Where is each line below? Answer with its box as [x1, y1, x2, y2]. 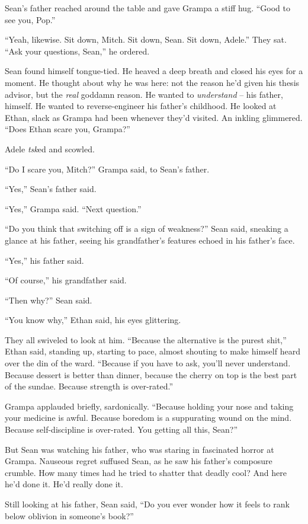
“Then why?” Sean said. [5, 293, 92, 306]
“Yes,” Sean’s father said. [5, 183, 97, 195]
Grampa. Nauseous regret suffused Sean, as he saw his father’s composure [5, 455, 272, 467]
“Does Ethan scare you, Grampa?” [5, 123, 130, 135]
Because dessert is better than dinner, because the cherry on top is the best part [5, 368, 297, 381]
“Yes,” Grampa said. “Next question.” [5, 202, 142, 215]
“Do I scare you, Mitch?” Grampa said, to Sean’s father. [5, 162, 210, 175]
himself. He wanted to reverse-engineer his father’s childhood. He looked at [5, 100, 277, 112]
